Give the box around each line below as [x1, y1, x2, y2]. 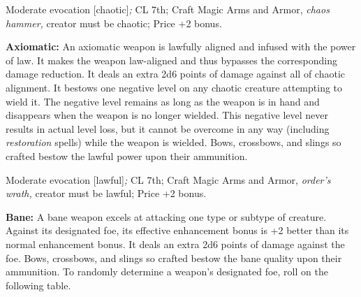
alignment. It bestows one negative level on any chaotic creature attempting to [6, 80, 343, 94]
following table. [6, 277, 71, 292]
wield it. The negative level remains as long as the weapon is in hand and [6, 94, 320, 108]
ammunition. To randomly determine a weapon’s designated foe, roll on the [6, 264, 328, 279]
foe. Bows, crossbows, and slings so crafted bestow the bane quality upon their [6, 250, 342, 265]
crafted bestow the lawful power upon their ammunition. [6, 148, 248, 163]
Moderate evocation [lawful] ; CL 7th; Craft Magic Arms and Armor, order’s [6, 172, 331, 187]
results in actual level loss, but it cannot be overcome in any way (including [6, 121, 330, 136]
